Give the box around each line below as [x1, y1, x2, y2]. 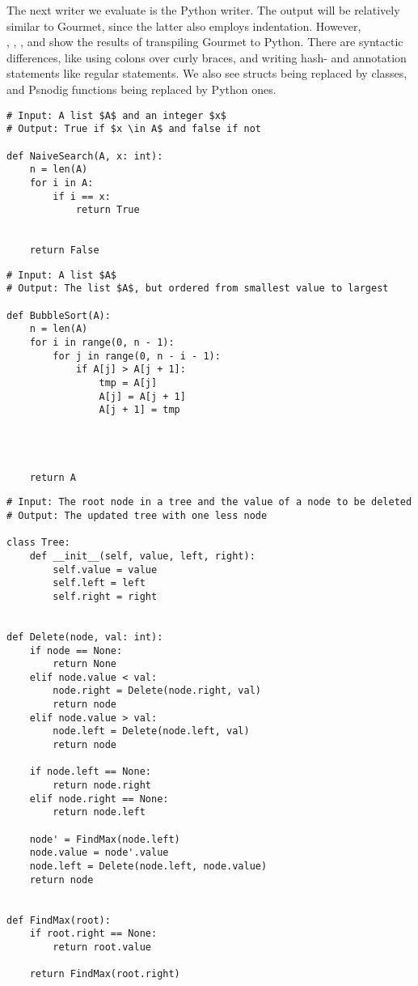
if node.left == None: [29, 766, 151, 778]
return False [29, 244, 99, 257]
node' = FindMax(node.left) [29, 833, 180, 845]
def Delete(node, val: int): [6, 631, 163, 643]
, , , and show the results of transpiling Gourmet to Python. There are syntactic [6, 33, 403, 50]
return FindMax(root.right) [29, 968, 180, 980]
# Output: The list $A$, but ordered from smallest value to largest [6, 283, 389, 295]
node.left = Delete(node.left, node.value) [29, 861, 268, 872]
